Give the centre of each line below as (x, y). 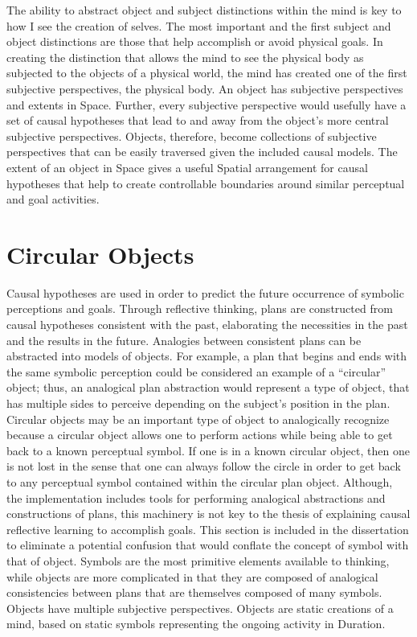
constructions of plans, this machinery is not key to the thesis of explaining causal (208, 514)
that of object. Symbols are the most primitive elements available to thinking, (198, 560)
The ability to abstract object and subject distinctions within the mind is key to (204, 10)
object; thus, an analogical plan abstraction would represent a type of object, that (208, 387)
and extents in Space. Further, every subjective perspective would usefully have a (206, 104)
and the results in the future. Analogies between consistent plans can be (184, 340)
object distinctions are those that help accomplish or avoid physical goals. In (195, 41)
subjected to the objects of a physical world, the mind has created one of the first (207, 73)
